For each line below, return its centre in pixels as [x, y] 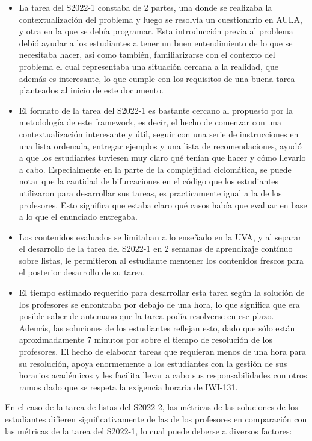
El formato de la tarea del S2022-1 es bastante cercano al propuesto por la [156, 110]
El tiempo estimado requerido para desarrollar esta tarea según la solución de [162, 292]
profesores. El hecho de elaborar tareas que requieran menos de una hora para [163, 352]
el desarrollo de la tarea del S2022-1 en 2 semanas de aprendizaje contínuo [156, 249]
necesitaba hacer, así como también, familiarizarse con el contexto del [147, 55]
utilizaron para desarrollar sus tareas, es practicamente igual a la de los [150, 192]
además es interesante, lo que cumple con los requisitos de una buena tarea [157, 78]
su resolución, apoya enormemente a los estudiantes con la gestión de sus [153, 363]
